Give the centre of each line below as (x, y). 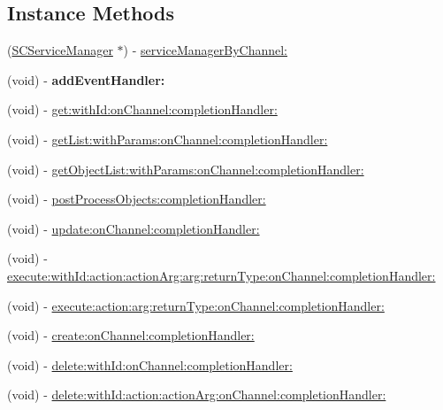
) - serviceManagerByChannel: (206, 50)
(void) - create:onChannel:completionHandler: (131, 335)
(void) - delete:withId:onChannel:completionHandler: (150, 364)
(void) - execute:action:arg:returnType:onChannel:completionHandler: (196, 305)
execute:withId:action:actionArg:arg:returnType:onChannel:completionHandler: (221, 275)
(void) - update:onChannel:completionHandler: (134, 228)
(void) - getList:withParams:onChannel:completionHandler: (168, 139)
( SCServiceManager (60, 50)
